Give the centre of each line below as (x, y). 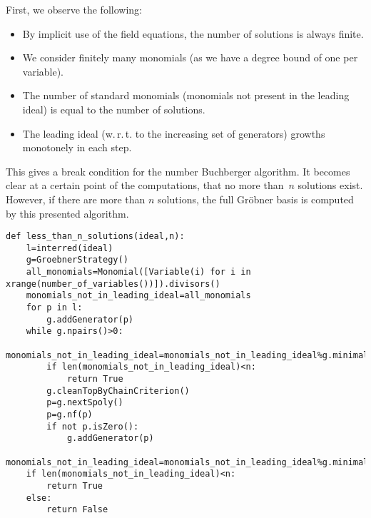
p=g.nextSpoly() (85, 403)
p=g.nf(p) (70, 414)
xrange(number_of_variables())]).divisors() (113, 284)
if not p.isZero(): (93, 426)
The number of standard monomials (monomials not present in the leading (186, 95)
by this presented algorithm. (67, 213)
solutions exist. (330, 185)
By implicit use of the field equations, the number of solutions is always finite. (193, 33)
